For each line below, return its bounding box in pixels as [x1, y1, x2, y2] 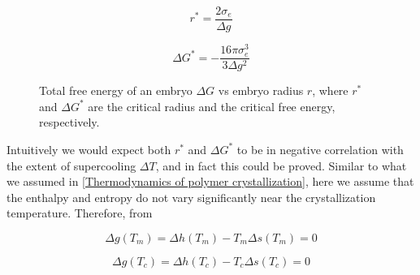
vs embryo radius [218, 82, 304, 99]
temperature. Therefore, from [6, 204, 153, 221]
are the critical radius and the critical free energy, [88, 97, 336, 114]
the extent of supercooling [6, 157, 136, 174]
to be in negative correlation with [236, 140, 404, 157]
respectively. [39, 114, 100, 131]
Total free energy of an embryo [39, 82, 193, 99]
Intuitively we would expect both [6, 140, 171, 157]
